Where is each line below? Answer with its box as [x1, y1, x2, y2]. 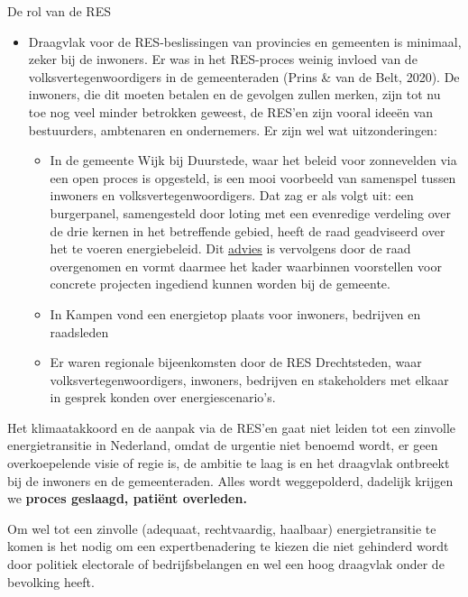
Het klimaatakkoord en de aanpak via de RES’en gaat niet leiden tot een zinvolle [7, 418, 456, 436]
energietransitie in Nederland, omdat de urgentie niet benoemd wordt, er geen [7, 436, 438, 455]
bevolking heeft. [7, 572, 95, 591]
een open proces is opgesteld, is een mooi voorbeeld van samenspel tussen [50, 168, 456, 187]
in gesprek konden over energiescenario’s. [50, 388, 276, 407]
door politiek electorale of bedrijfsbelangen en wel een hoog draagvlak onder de [7, 555, 445, 574]
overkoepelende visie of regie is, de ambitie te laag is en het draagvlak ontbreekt [7, 454, 450, 473]
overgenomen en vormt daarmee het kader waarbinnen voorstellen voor [50, 256, 442, 275]
